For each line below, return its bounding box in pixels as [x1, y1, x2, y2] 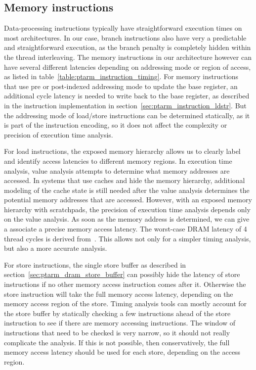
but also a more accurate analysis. [4, 243, 107, 253]
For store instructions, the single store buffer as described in [4, 259, 186, 270]
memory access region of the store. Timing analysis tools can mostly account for [4, 298, 247, 309]
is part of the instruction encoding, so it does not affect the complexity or [4, 120, 227, 130]
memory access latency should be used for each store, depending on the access [4, 347, 241, 357]
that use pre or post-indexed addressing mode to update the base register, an [4, 81, 238, 91]
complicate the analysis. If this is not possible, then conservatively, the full [4, 337, 230, 347]
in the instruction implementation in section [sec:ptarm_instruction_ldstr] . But [4, 100, 247, 110]
